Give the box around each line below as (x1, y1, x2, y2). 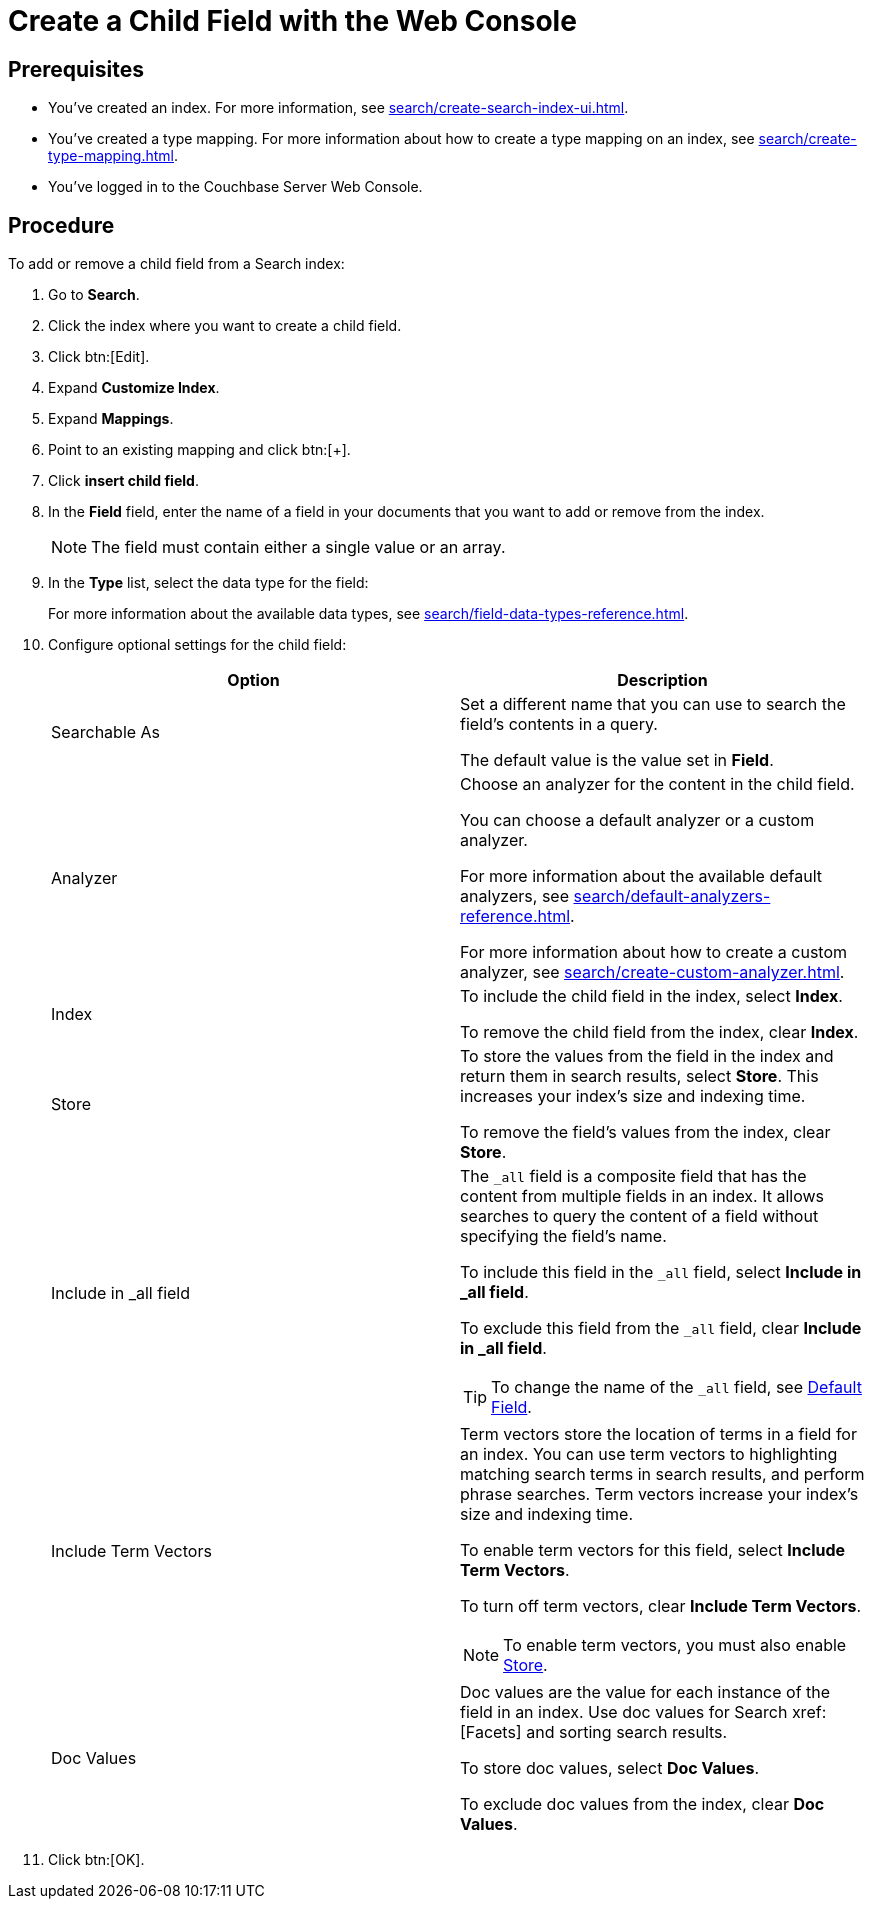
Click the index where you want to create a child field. (48, 317, 402, 335)
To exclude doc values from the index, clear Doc (460, 1794, 825, 1815)
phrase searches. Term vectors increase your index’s (460, 1484, 859, 1505)
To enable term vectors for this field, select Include (460, 1540, 846, 1561)
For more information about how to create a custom (460, 942, 848, 963)
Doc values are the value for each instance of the (460, 1682, 831, 1703)
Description (617, 670, 708, 691)
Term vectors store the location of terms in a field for (460, 1424, 857, 1445)
